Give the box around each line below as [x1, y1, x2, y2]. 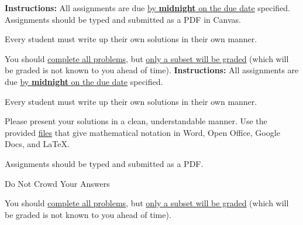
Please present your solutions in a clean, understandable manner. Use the [5, 115, 267, 127]
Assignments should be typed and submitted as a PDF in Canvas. [5, 13, 242, 25]
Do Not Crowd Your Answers [5, 177, 110, 189]
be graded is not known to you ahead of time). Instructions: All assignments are [5, 64, 299, 76]
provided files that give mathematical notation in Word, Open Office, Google [5, 126, 280, 138]
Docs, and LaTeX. [5, 138, 70, 150]
